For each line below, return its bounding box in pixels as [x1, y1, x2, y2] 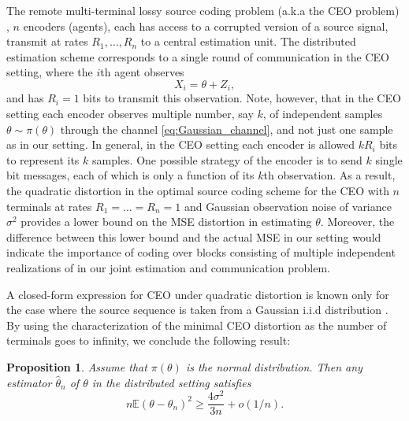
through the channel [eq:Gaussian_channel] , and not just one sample [60, 120, 393, 137]
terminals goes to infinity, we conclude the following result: [6, 332, 291, 349]
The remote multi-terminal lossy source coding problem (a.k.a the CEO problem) [6, 2, 400, 18]
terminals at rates [6, 198, 92, 214]
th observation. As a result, [263, 167, 396, 183]
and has [6, 90, 44, 106]
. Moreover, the [320, 213, 395, 230]
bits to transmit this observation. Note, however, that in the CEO [83, 90, 401, 106]
